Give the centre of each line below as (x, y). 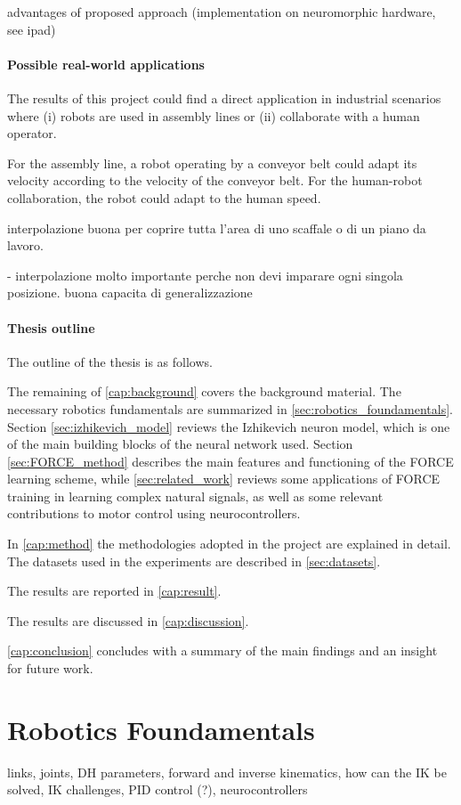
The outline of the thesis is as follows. (110, 361)
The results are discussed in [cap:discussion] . (128, 620)
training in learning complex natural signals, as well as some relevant (195, 496)
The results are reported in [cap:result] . (114, 591)
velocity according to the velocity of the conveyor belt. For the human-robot (215, 180)
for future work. (50, 668)
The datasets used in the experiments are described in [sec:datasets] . (194, 561)
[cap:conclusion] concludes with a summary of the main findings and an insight (222, 651)
